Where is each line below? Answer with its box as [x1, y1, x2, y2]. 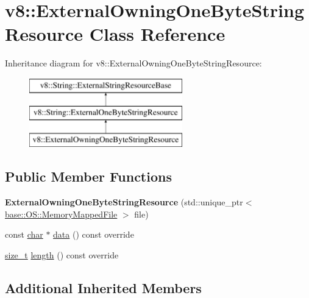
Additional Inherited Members [5, 278, 202, 297]
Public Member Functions [5, 167, 172, 186]
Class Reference [89, 21, 226, 46]
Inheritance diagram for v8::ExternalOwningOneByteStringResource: [5, 57, 262, 69]
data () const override [53, 228, 134, 241]
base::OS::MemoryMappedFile [5, 207, 118, 220]
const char [5, 228, 43, 241]
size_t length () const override [5, 248, 119, 261]
